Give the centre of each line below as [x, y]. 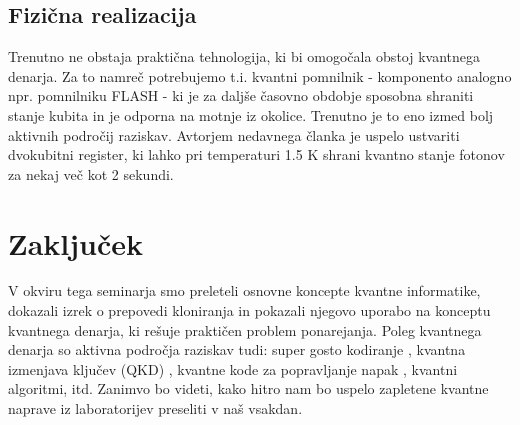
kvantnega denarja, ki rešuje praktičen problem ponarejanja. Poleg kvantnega [245, 329]
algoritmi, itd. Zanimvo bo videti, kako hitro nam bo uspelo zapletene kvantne [248, 388]
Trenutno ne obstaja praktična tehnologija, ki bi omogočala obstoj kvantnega [244, 56]
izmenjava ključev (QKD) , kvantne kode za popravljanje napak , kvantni [233, 368]
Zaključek [76, 242]
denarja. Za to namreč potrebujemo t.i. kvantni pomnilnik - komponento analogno [260, 75]
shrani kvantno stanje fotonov [413, 154]
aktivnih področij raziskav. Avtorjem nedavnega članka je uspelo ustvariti [234, 134]
